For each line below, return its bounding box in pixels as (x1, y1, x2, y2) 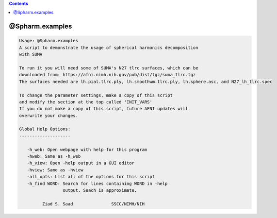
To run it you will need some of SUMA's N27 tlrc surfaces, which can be (19, 65, 198, 70)
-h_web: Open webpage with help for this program (27, 147, 147, 152)
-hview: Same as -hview (27, 167, 83, 172)
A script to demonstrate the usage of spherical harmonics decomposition (19, 45, 198, 50)
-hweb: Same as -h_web (27, 153, 81, 159)
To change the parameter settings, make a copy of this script (19, 92, 173, 98)
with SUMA (19, 51, 43, 57)
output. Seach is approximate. (62, 187, 137, 193)
